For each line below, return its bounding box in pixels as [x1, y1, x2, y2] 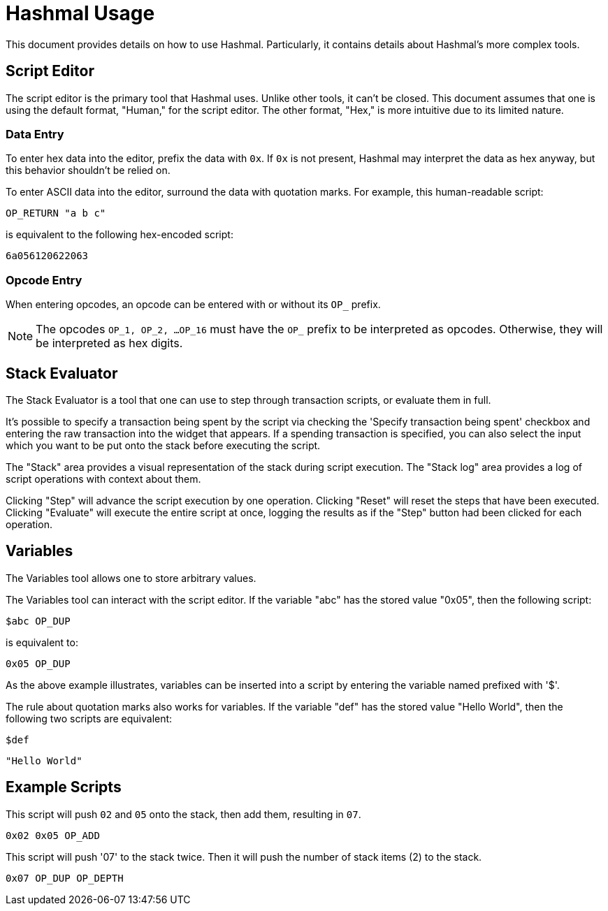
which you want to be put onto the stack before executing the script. [6, 439, 321, 451]
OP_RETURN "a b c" [6, 207, 106, 219]
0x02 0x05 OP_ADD [6, 829, 100, 841]
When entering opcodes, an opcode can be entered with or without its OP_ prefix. [6, 298, 381, 311]
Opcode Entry [6, 272, 82, 287]
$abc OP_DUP [6, 615, 71, 627]
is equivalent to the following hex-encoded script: [6, 228, 233, 241]
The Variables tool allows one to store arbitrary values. [6, 571, 256, 584]
